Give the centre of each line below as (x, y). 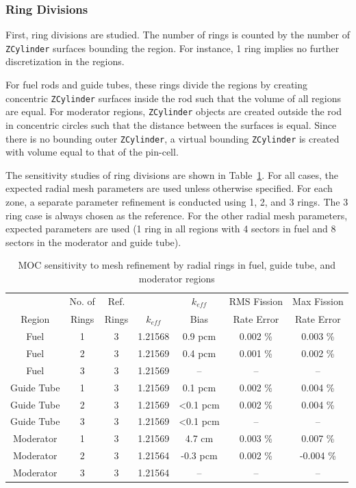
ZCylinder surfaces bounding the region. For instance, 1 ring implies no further (173, 48)
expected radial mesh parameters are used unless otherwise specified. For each (169, 188)
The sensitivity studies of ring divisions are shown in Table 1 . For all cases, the (172, 174)
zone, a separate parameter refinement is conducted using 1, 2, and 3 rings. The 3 (177, 202)
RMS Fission (256, 301)
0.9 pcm (199, 336)
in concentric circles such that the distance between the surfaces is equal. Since (171, 124)
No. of (82, 301)
